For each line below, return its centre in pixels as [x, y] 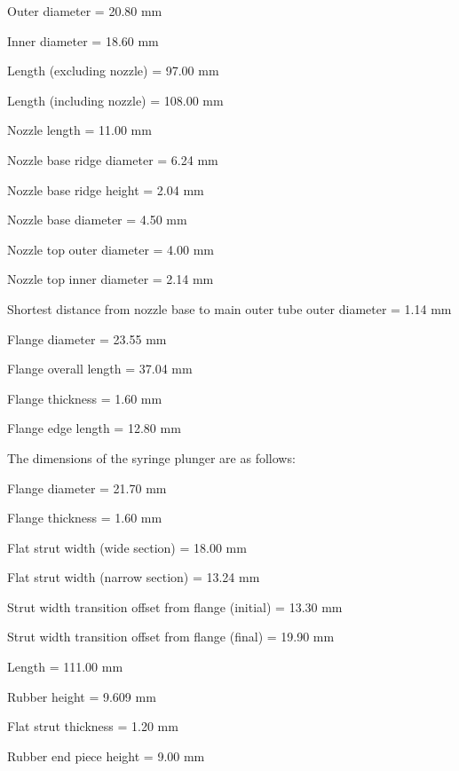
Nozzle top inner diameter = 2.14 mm [111, 279]
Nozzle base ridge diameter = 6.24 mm [113, 159]
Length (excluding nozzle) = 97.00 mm [113, 71]
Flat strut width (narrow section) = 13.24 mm [134, 577]
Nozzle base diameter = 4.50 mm [97, 220]
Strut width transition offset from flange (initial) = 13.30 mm [175, 606]
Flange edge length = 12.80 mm [94, 428]
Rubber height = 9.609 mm [82, 696]
